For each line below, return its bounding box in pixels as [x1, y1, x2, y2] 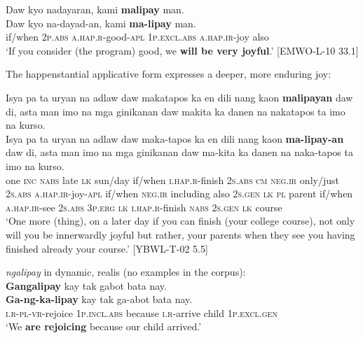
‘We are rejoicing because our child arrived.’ [6, 319, 202, 334]
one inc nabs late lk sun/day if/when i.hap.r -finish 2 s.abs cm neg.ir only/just [6, 172, 339, 187]
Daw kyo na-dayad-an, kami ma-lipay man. [6, 15, 196, 30]
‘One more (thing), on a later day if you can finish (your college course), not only [6, 213, 355, 228]
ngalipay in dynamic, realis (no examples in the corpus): [6, 265, 246, 279]
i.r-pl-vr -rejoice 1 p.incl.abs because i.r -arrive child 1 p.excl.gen [6, 305, 278, 320]
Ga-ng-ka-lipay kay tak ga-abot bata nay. [6, 292, 193, 307]
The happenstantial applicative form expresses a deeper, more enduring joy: [6, 66, 331, 81]
